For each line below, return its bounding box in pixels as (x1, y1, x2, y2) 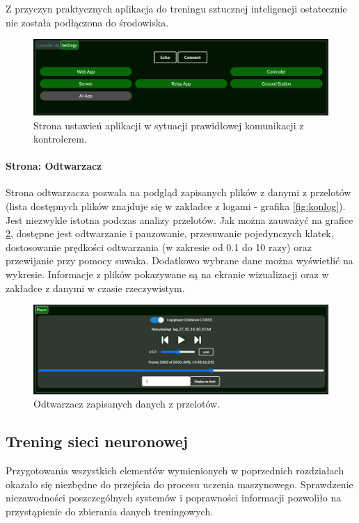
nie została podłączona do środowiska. (6, 15, 169, 29)
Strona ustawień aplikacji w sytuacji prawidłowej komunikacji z (33, 118, 304, 132)
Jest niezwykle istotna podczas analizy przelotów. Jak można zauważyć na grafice (6, 212, 353, 227)
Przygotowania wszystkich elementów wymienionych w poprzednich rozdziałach (6, 462, 344, 477)
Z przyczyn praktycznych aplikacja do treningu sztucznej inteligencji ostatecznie (6, 1, 347, 15)
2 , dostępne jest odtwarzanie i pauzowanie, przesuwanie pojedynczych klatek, (6, 226, 334, 241)
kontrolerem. (33, 131, 87, 146)
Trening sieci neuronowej (6, 431, 189, 452)
